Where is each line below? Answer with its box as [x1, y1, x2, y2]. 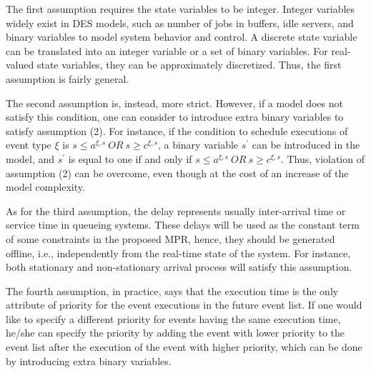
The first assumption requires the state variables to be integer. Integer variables [6, 1, 355, 16]
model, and [6, 151, 55, 166]
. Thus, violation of [280, 151, 365, 166]
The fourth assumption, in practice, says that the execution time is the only [6, 283, 339, 298]
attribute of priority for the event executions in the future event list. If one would [6, 297, 362, 312]
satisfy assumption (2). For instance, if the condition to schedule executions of [6, 123, 348, 138]
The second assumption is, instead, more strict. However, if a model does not [6, 95, 343, 110]
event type [6, 137, 51, 152]
